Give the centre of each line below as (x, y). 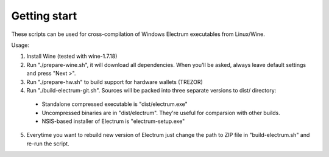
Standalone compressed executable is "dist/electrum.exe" (115, 104)
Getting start (44, 16)
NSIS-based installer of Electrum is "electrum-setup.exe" (113, 121)
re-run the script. (48, 144)
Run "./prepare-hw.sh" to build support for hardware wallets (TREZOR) (115, 82)
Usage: (20, 45)
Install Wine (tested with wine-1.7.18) (72, 56)
